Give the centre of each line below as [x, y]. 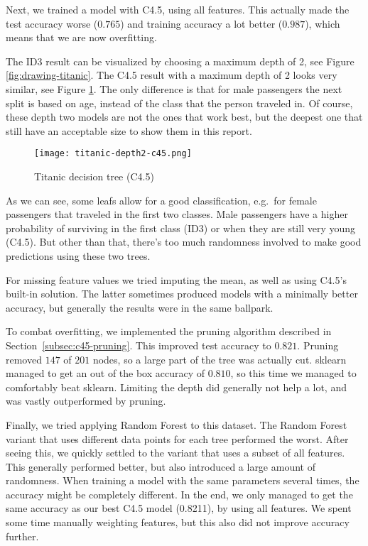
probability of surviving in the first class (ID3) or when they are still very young [181, 228]
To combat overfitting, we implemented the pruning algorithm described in [169, 331]
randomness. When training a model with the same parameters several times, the [183, 480]
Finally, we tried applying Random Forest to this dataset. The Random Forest [177, 424]
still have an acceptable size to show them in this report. [129, 130]
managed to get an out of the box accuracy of [105, 373]
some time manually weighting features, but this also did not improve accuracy [178, 522]
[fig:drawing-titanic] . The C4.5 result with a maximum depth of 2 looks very [172, 75]
